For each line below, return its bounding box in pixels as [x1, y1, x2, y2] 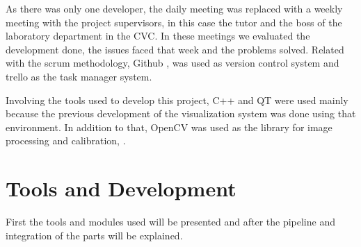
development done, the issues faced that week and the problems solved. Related [6, 42, 344, 56]
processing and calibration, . [6, 133, 126, 148]
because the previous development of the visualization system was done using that [6, 106, 356, 121]
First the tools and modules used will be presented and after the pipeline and [6, 214, 335, 229]
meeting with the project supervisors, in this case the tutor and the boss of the [6, 15, 342, 29]
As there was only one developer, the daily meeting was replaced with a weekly [6, 1, 343, 15]
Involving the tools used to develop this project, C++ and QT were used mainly [6, 92, 348, 107]
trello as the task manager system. [6, 69, 152, 83]
